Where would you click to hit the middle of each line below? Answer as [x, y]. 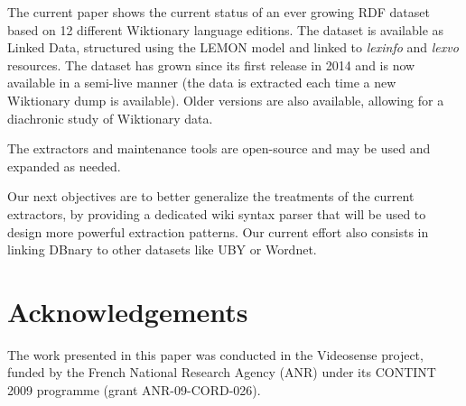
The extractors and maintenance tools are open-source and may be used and [219, 148]
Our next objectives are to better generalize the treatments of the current [211, 196]
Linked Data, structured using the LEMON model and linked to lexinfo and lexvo [233, 47]
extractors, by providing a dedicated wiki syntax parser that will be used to [217, 213]
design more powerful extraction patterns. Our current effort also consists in [218, 231]
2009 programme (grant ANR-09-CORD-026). [134, 390]
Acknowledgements [128, 311]
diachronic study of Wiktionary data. [110, 118]
